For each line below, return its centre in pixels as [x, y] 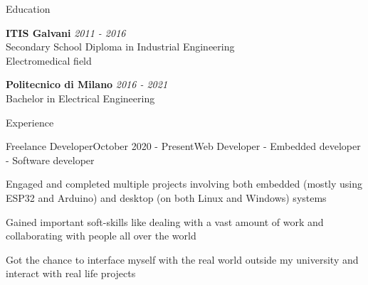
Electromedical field [49, 60]
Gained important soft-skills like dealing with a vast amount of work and [165, 221]
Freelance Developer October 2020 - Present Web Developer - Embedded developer [183, 146]
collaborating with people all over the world [101, 236]
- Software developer [50, 160]
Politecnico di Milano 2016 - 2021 [87, 84]
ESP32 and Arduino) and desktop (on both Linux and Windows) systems [166, 197]
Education [28, 9]
